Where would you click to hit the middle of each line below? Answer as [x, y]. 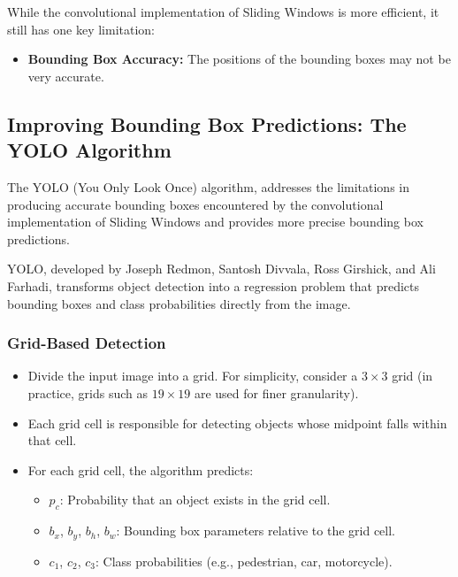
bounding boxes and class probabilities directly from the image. [179, 303]
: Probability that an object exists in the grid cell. [195, 500]
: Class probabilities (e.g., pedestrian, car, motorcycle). [244, 561]
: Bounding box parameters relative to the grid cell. [256, 531]
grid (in [412, 376]
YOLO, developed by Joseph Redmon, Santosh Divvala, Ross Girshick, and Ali [221, 269]
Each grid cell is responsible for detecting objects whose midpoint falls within [237, 423]
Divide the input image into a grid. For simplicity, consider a [193, 376]
